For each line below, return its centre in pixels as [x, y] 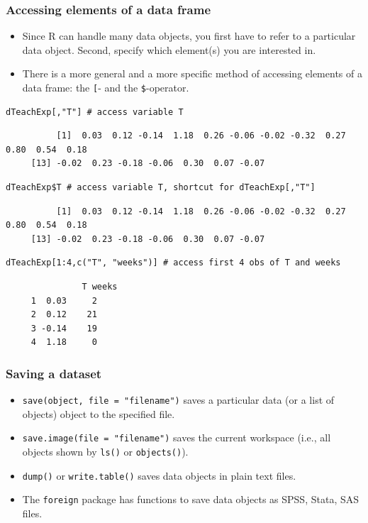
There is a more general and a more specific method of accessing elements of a [192, 73]
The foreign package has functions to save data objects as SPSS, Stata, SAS [191, 499]
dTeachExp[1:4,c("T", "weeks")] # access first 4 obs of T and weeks [173, 263]
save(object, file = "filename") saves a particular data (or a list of [178, 400]
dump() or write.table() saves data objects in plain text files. [159, 475]
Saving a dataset [54, 373]
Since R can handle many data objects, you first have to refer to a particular [189, 36]
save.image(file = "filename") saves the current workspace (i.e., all [177, 437]
